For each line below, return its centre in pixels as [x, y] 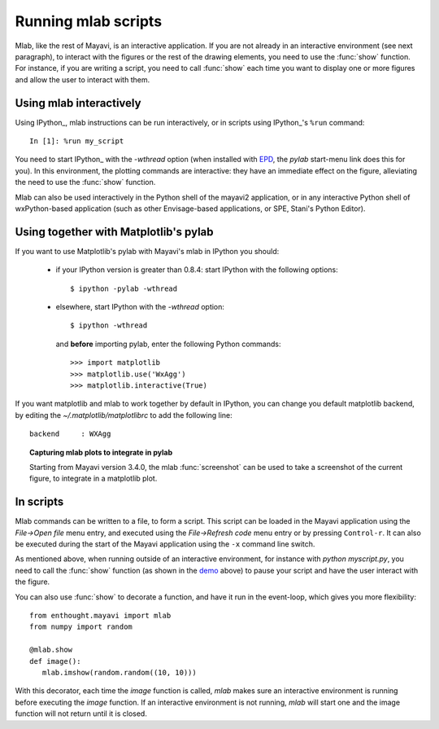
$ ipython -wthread [109, 325]
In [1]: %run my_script [77, 141]
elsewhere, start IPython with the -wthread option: [140, 307]
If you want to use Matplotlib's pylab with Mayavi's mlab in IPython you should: [147, 251]
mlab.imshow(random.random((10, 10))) [119, 672]
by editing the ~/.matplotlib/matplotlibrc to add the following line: [124, 415]
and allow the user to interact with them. [83, 79]
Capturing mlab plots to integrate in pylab [101, 452]
